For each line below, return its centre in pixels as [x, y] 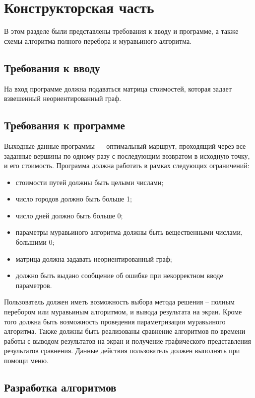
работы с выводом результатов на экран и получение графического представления [127, 341]
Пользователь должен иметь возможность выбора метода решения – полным [119, 302]
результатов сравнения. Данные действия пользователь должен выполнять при [122, 350]
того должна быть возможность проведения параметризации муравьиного [115, 321]
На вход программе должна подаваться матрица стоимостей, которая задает [118, 88]
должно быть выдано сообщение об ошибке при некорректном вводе [119, 275]
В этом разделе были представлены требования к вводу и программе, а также [121, 31]
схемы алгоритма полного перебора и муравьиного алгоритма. [98, 41]
